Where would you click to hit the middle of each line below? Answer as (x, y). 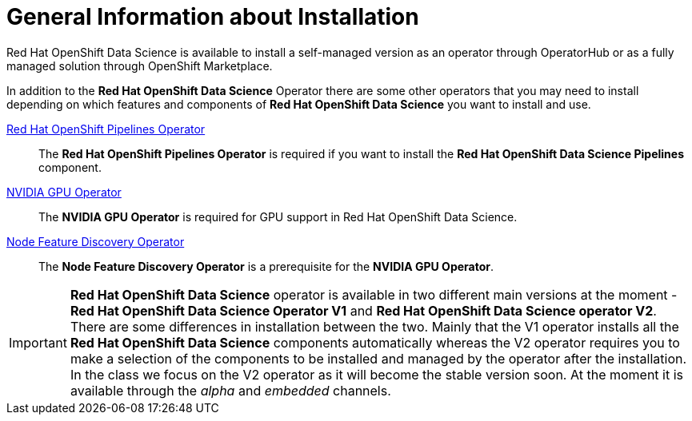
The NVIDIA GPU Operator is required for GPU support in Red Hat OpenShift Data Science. (278, 216)
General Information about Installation (213, 17)
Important (38, 342)
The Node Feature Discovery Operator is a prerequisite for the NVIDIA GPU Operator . (266, 266)
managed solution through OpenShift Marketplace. (140, 66)
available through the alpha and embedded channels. (230, 390)
